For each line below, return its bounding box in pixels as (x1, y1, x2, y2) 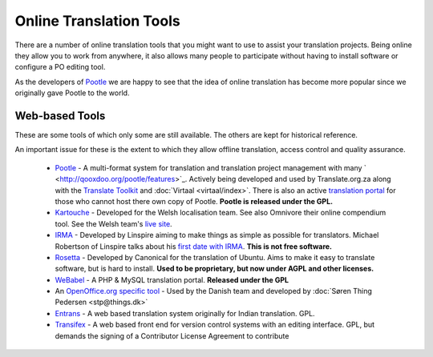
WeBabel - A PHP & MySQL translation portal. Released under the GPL (55, 275, 289, 284)
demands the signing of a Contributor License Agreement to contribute (55, 331, 289, 340)
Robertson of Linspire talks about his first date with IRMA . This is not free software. (55, 241, 333, 251)
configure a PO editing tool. (14, 62, 106, 72)
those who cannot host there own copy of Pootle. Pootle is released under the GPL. (55, 196, 333, 206)
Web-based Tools (14, 109, 106, 122)
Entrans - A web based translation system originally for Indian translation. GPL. (55, 308, 316, 318)
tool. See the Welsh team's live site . (55, 219, 172, 228)
